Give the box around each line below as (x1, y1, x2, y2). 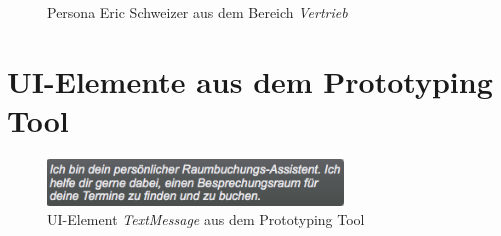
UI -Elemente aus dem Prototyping (7, 60, 493, 101)
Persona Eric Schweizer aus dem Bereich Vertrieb (47, 2, 348, 22)
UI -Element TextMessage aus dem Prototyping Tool (47, 209, 365, 230)
